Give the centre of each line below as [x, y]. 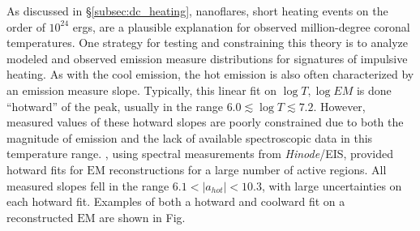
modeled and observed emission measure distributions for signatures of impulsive [207, 58]
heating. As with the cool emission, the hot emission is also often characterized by [210, 74]
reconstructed [40, 217]
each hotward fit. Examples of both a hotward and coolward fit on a [176, 201]
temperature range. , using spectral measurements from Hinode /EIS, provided [200, 154]
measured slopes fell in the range [88, 185]
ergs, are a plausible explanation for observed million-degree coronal [241, 26]
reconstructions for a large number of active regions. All [248, 169]
